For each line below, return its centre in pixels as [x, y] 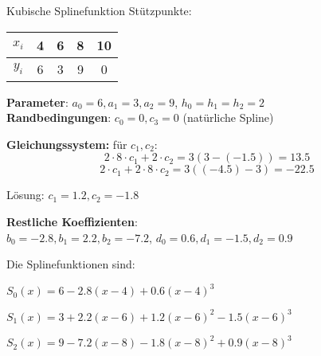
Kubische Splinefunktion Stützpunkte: [99, 10]
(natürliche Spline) [228, 117]
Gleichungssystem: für [67, 144]
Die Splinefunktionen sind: [71, 264]
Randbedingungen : [59, 117]
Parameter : [37, 102]
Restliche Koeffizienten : [72, 221]
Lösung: [25, 195]
